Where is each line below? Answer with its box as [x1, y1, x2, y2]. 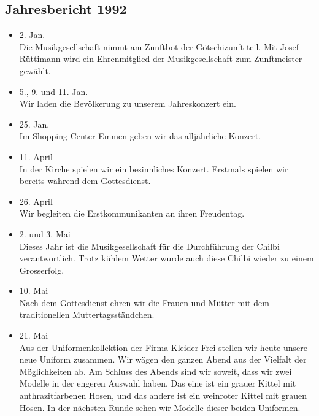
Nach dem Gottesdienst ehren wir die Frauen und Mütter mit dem [19, 296, 269, 309]
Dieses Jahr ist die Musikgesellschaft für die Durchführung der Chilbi [19, 239, 280, 252]
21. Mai [19, 329, 48, 342]
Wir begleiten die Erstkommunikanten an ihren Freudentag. [19, 207, 245, 220]
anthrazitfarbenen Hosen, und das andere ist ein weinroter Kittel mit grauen [19, 389, 307, 402]
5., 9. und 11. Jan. [19, 85, 88, 98]
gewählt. [19, 64, 51, 77]
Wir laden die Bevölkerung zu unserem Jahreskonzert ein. [19, 97, 236, 110]
